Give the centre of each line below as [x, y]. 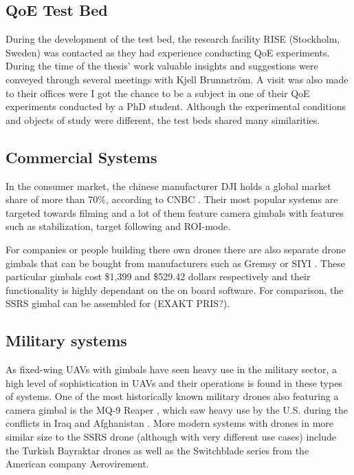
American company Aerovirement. [77, 464]
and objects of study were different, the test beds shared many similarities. [163, 119]
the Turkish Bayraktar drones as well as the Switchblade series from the [157, 450]
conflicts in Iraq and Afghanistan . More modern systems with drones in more [170, 423]
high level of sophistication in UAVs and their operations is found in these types [174, 382]
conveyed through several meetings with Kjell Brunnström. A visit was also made [177, 79]
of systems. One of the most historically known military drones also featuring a [172, 396]
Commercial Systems [81, 157]
